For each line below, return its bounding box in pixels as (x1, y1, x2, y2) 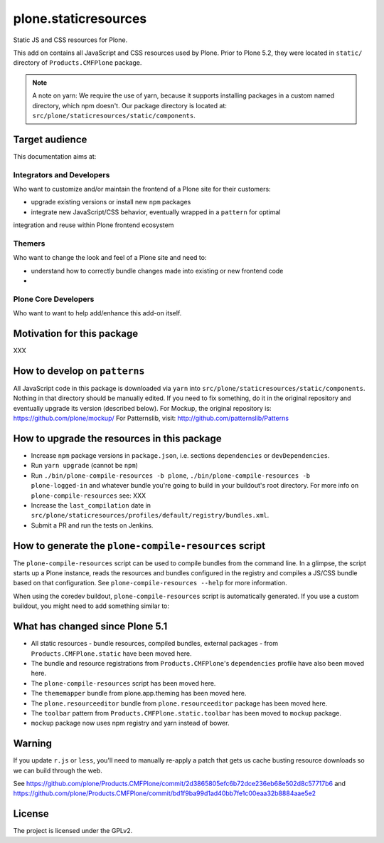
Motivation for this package (13, 328, 139, 340)
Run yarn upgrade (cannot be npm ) (31, 461, 139, 470)
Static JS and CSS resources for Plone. (13, 36, 128, 44)
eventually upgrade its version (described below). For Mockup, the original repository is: (13, 404, 272, 412)
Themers (13, 239, 46, 248)
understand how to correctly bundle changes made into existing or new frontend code (31, 266, 284, 275)
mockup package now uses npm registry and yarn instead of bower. (31, 719, 230, 728)
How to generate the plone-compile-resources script (13, 540, 266, 552)
